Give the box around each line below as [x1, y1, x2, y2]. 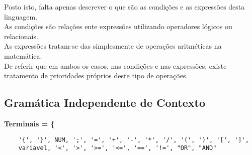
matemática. [4, 50, 42, 61]
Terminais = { [4, 118, 55, 128]
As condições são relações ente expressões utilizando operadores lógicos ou [4, 21, 232, 32]
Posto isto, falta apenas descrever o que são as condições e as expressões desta [4, 2, 245, 12]
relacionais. [4, 31, 38, 41]
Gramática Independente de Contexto [4, 95, 205, 110]
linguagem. [4, 11, 38, 22]
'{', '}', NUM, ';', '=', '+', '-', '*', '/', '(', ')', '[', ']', [18, 136, 249, 143]
